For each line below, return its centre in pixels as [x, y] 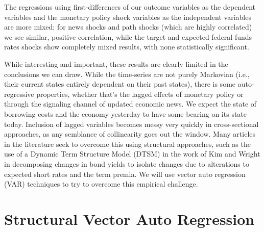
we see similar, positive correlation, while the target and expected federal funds [128, 36]
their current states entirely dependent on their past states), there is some [120, 84]
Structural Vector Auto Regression [129, 218]
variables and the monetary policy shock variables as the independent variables [128, 17]
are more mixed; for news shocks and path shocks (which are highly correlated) [128, 27]
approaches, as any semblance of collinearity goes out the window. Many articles [130, 134]
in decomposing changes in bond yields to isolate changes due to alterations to [127, 163]
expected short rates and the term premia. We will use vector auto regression [125, 174]
